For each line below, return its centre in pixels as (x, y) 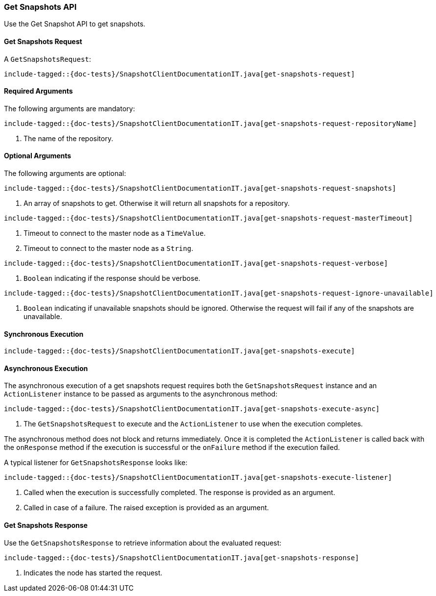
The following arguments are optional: (65, 174)
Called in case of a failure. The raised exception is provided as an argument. (146, 508)
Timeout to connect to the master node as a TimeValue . (115, 233)
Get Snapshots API (40, 7)
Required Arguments (38, 91)
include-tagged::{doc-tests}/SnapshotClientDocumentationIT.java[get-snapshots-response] (182, 558)
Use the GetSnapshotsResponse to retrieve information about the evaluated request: (143, 543)
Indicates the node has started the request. (93, 572)
